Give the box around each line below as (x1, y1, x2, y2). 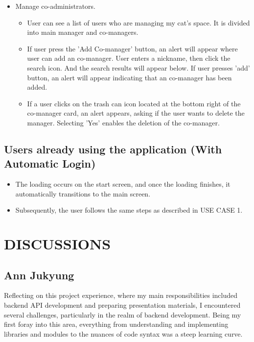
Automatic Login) (4, 156, 96, 171)
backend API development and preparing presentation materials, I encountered (4, 300, 241, 310)
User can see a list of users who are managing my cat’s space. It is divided (27, 17, 250, 27)
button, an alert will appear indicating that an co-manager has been (27, 72, 232, 82)
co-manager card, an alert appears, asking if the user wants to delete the (27, 108, 245, 118)
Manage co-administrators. (15, 1, 95, 11)
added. (27, 82, 47, 92)
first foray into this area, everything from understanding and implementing (4, 319, 229, 329)
